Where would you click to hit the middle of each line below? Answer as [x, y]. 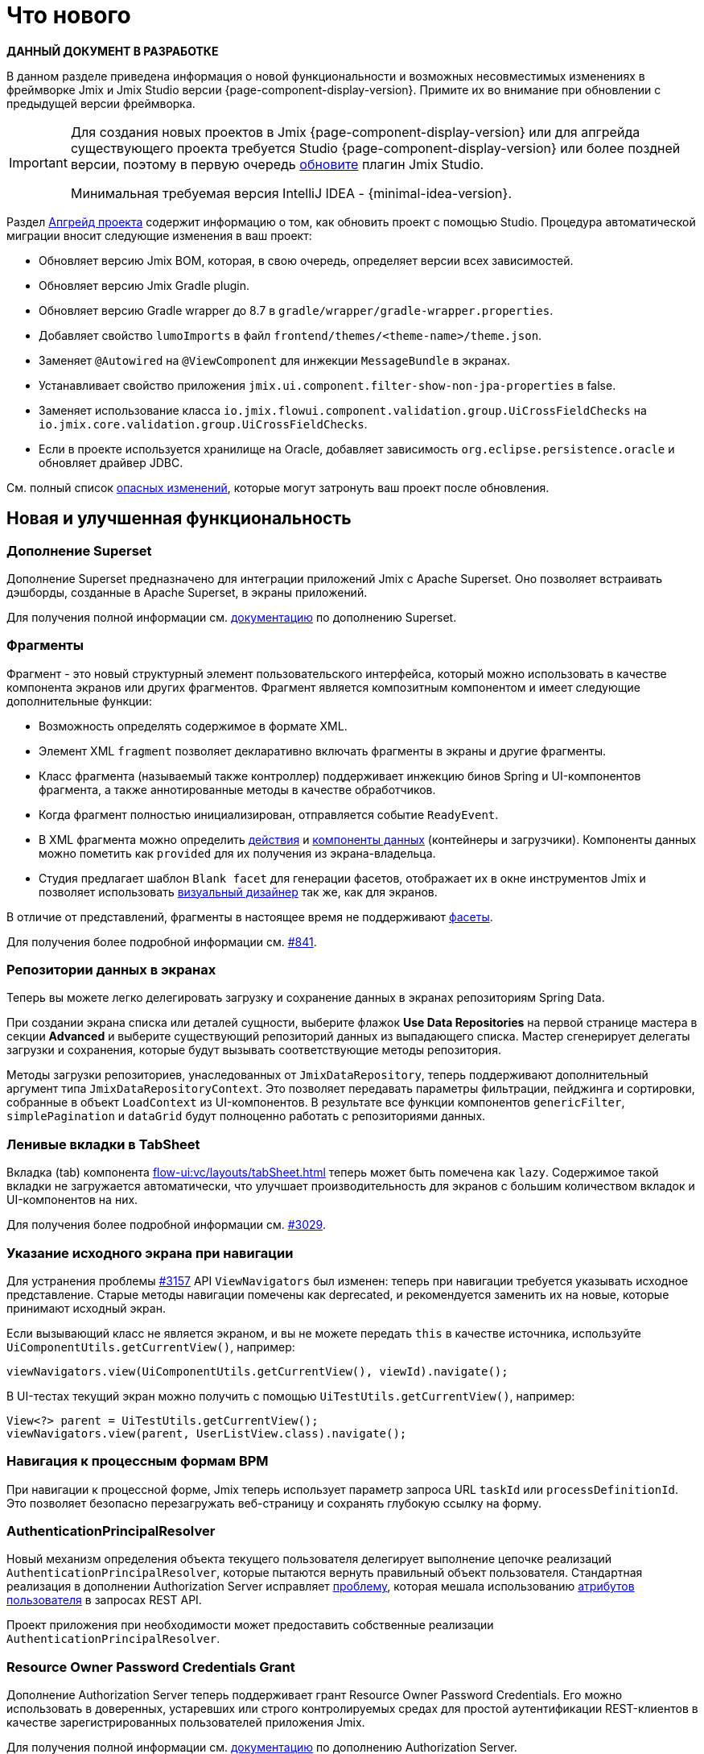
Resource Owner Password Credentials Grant [151, 1667]
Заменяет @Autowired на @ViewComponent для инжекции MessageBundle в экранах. [275, 360]
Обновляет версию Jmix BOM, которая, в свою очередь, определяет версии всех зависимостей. [306, 260]
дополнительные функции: [79, 701]
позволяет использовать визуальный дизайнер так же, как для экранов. [238, 891]
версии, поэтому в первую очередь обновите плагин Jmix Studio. [277, 164]
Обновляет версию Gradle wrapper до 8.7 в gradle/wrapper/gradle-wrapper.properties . [296, 310]
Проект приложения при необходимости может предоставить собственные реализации [250, 1625]
